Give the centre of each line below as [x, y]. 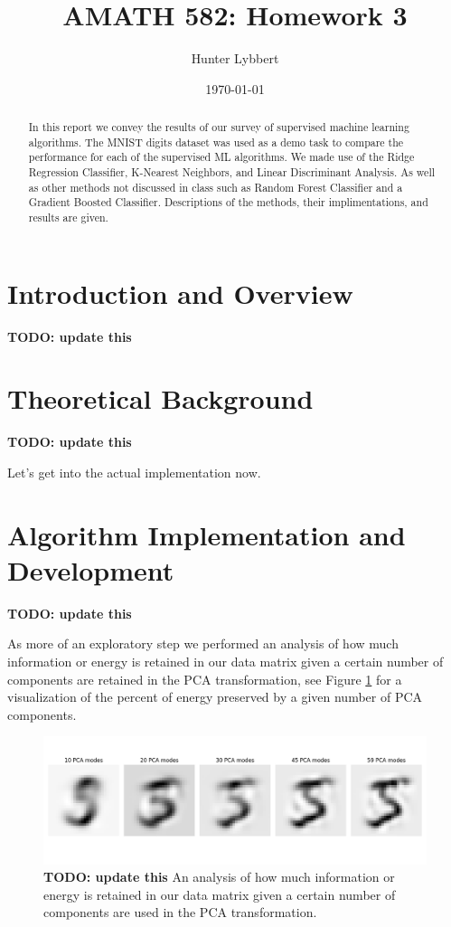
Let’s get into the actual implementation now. [134, 472]
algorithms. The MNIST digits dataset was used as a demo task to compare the [216, 142]
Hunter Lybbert [235, 58]
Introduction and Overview [180, 293]
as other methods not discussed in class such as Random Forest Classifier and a [216, 187]
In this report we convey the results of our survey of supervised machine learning [219, 127]
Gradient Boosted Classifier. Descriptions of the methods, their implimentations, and [228, 202]
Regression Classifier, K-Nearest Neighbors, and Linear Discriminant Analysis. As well [232, 172]
